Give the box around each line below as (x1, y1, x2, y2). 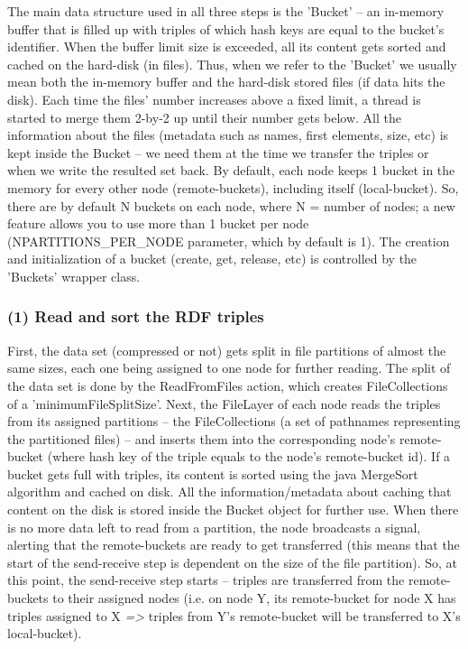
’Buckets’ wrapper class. (7, 266, 141, 285)
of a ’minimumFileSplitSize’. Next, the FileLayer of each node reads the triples (7, 394, 441, 413)
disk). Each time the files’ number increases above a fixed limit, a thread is (7, 89, 421, 108)
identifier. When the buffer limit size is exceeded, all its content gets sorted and (7, 37, 446, 56)
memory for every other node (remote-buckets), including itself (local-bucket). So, (7, 178, 459, 197)
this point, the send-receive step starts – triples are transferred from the (7, 570, 405, 589)
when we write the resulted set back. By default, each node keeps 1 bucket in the (7, 161, 455, 180)
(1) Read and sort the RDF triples (7, 305, 264, 328)
